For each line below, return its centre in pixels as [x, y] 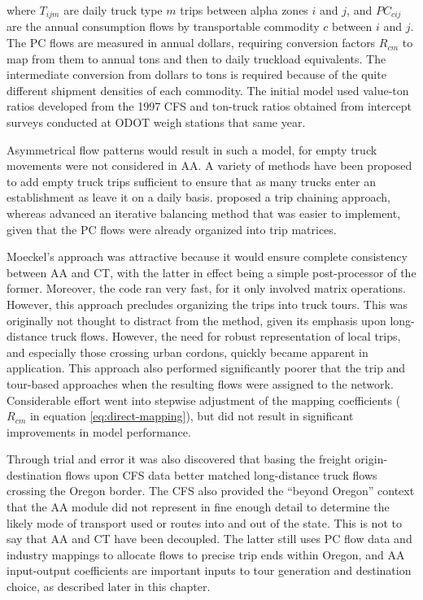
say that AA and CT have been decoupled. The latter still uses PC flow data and [209, 539]
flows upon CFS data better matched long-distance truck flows [221, 474]
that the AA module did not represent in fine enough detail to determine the [198, 507]
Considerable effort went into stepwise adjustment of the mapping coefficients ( [204, 400]
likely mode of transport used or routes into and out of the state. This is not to [204, 522]
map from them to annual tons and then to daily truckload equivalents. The [196, 58]
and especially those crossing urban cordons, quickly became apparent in [188, 352]
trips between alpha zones [244, 10]
